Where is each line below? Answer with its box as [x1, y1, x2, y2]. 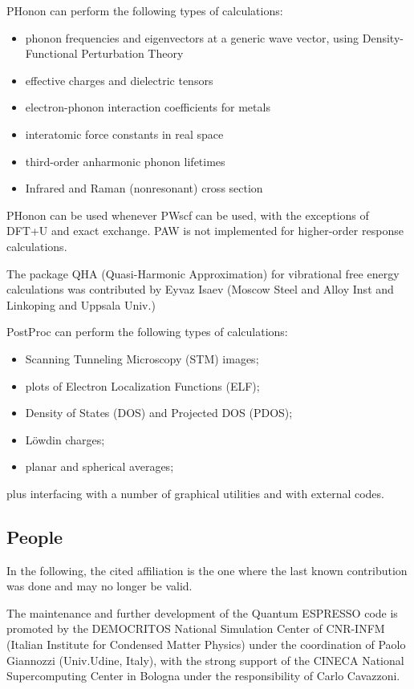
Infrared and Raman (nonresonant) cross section [25, 180, 263, 197]
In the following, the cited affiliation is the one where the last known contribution [6, 561, 408, 578]
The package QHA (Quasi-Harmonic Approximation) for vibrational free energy [6, 265, 400, 282]
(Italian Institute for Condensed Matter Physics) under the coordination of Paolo [6, 636, 406, 653]
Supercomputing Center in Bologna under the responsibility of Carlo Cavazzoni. [6, 667, 400, 684]
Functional [25, 45, 78, 62]
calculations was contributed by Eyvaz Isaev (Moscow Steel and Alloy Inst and [6, 281, 394, 298]
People [6, 524, 63, 549]
